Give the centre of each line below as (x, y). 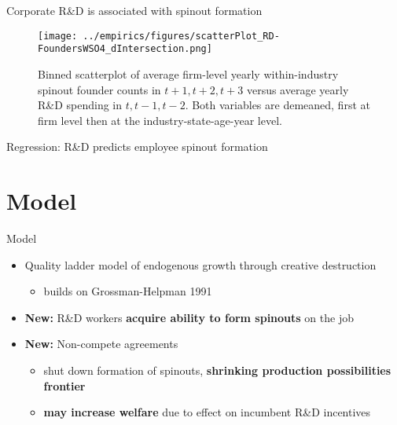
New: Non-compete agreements (101, 344)
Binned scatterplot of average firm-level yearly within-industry (188, 73)
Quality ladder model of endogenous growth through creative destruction (200, 264)
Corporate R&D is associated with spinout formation (134, 10)
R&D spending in (80, 105)
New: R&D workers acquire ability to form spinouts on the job (189, 317)
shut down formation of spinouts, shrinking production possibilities (217, 370)
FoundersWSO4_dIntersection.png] (125, 49)
